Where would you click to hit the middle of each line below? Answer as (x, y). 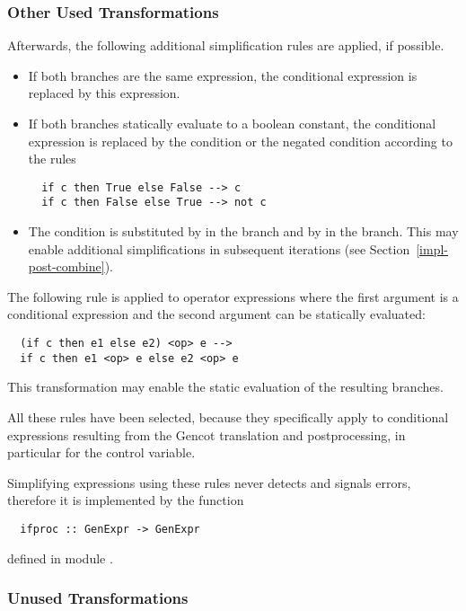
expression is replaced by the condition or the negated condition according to (240, 141)
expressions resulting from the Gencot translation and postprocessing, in (207, 434)
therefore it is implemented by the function (126, 500)
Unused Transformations (98, 598)
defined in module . (60, 558)
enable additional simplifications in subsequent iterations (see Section (219, 248)
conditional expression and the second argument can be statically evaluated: (216, 314)
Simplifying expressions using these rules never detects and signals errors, (209, 482)
